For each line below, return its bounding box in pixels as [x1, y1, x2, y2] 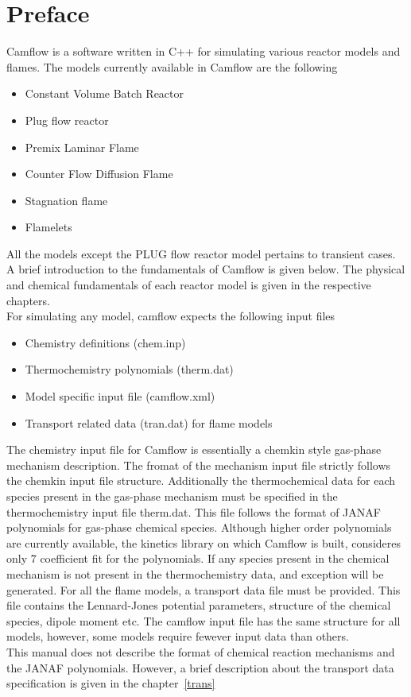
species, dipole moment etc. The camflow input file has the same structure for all [6, 612, 401, 629]
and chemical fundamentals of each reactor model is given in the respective [6, 277, 371, 293]
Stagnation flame [25, 192, 108, 208]
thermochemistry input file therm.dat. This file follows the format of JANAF [6, 503, 381, 520]
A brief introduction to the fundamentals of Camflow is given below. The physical [6, 261, 405, 277]
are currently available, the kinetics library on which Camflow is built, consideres [6, 534, 401, 551]
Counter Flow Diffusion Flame [25, 165, 173, 182]
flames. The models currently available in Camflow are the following [6, 58, 338, 75]
